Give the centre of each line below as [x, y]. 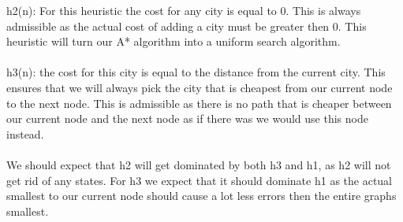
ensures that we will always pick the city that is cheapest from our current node [200, 87]
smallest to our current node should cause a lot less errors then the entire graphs [201, 196]
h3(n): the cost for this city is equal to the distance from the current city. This [196, 72]
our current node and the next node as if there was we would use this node [187, 118]
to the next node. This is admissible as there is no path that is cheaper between [199, 103]
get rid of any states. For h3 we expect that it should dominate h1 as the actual [200, 180]
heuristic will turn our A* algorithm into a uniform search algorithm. [174, 41]
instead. [25, 133]
